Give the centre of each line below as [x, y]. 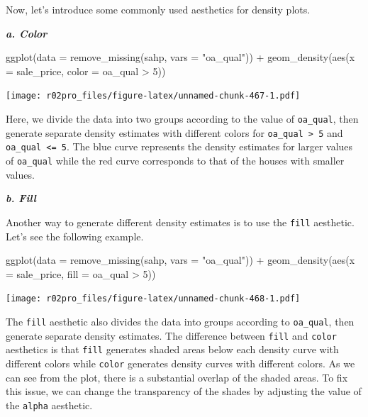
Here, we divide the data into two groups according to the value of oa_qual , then [182, 119]
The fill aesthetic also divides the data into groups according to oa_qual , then [180, 321]
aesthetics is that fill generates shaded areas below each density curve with [172, 349]
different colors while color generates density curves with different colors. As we [180, 363]
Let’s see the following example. [75, 236]
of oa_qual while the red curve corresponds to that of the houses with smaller [175, 160]
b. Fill [21, 198]
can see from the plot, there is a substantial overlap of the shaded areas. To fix [177, 377]
